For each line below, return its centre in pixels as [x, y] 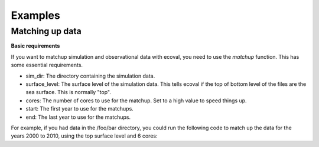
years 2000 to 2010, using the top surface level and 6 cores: [84, 136]
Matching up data [46, 31]
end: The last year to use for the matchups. [78, 117]
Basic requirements [35, 46]
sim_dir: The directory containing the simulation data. [90, 76]
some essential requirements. [47, 65]
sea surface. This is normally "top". [69, 92]
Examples [35, 15]
